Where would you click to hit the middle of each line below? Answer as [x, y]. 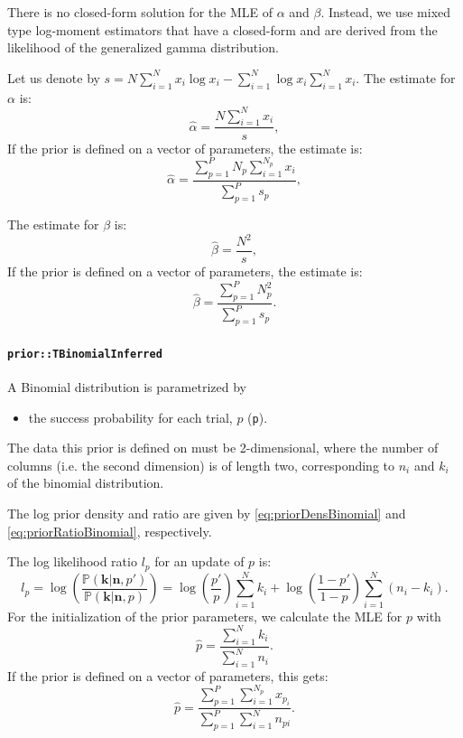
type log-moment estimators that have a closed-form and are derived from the [222, 29]
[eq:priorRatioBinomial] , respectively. [110, 531]
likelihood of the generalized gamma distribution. [143, 47]
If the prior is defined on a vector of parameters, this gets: [168, 675]
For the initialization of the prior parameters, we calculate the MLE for [205, 616]
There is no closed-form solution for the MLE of [140, 12]
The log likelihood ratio [72, 561]
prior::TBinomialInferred [85, 354]
